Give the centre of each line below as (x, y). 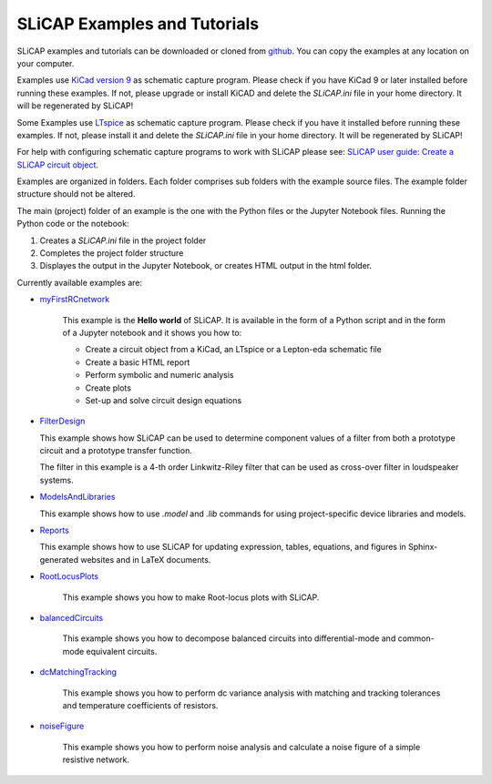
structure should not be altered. (76, 194)
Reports (55, 530)
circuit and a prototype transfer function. (116, 451)
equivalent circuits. (122, 651)
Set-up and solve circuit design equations (164, 400)
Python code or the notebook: (73, 224)
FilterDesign (62, 421)
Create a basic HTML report (138, 362)
